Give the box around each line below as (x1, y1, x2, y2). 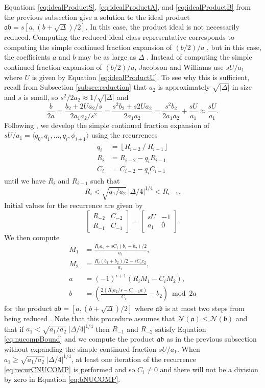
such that (90, 175, 120, 186)
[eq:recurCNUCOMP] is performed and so (4, 364, 135, 374)
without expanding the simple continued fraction (4, 343, 157, 354)
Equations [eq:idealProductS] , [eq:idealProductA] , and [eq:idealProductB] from (4, 2, 251, 12)
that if (4, 323, 24, 334)
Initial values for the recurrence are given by (4, 200, 143, 211)
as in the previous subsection (166, 333, 257, 344)
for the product (4, 303, 52, 314)
